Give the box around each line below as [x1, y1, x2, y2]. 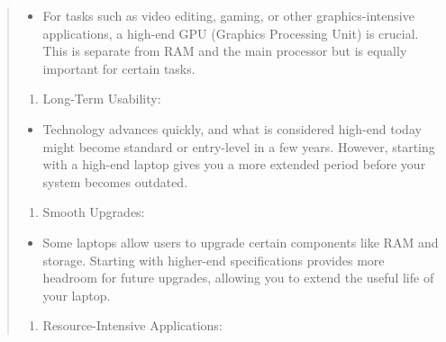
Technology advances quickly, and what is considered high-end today [42, 119, 422, 138]
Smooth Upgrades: [42, 202, 145, 221]
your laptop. [42, 285, 111, 304]
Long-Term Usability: [42, 89, 161, 108]
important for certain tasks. [42, 58, 196, 77]
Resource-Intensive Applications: [42, 316, 223, 335]
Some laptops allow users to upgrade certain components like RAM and [42, 232, 439, 251]
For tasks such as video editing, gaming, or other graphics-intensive [42, 6, 414, 24]
